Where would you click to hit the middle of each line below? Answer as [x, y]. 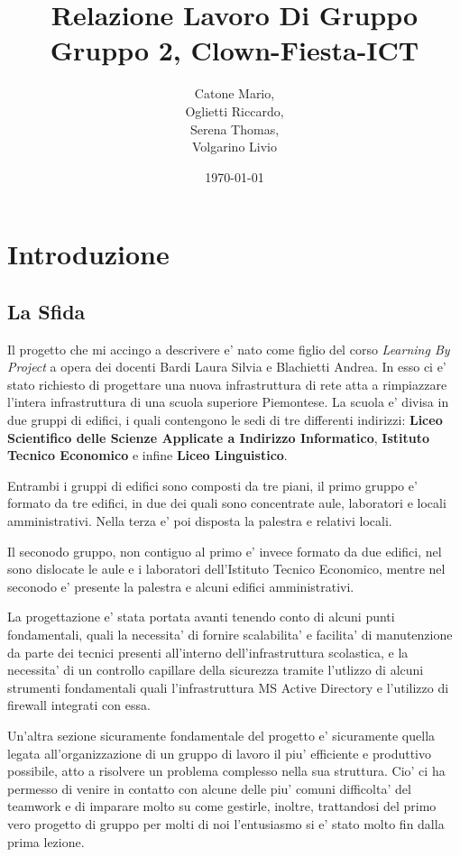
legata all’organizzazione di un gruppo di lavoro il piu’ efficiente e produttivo [219, 753]
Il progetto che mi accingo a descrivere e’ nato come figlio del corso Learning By [229, 349]
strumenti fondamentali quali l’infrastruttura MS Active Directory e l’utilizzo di [228, 687]
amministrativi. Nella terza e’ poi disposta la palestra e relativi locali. [200, 521]
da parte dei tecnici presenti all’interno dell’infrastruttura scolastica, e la [208, 652]
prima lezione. [46, 841]
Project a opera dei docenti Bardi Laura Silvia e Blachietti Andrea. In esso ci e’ [227, 367]
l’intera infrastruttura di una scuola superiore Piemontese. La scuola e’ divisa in [228, 402]
